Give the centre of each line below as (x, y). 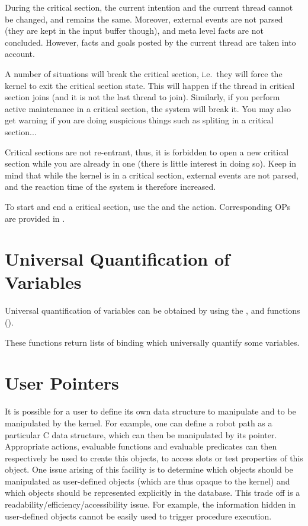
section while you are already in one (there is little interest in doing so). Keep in (151, 163)
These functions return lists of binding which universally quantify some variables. (152, 342)
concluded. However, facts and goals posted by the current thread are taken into (150, 42)
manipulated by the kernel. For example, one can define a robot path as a (139, 423)
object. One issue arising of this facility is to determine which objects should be (149, 469)
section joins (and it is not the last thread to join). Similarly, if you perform (142, 97)
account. (20, 54)
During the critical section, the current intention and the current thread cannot (149, 7)
